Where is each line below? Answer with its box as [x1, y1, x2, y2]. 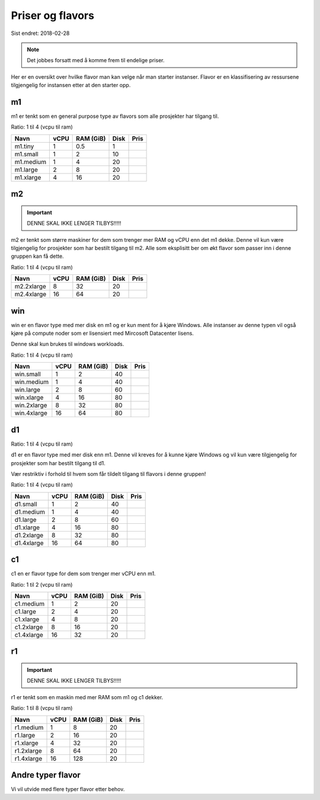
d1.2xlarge [14, 531, 44, 539]
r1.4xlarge [14, 754, 43, 763]
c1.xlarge [14, 615, 40, 623]
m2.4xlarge [14, 290, 47, 299]
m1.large [14, 165, 38, 174]
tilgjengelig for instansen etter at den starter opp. [11, 82, 131, 89]
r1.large [14, 731, 36, 739]
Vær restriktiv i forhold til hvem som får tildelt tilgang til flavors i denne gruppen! [11, 470, 206, 477]
